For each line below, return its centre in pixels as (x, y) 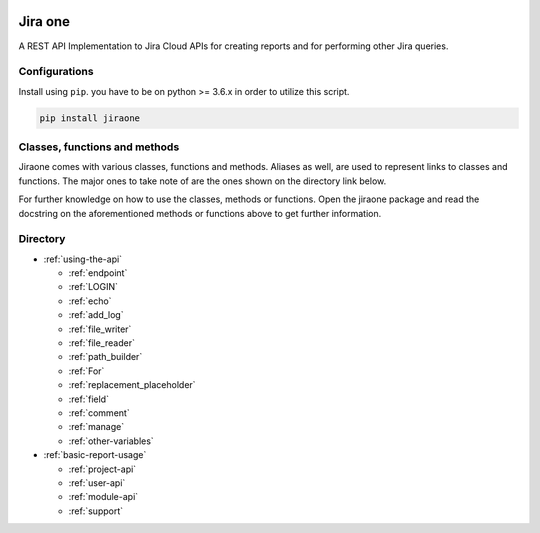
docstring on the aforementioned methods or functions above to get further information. (200, 213)
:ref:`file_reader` (101, 343)
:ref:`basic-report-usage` (95, 455)
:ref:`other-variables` (111, 441)
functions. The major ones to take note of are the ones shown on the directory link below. (202, 181)
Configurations (56, 72)
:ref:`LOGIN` (93, 287)
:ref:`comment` (99, 412)
